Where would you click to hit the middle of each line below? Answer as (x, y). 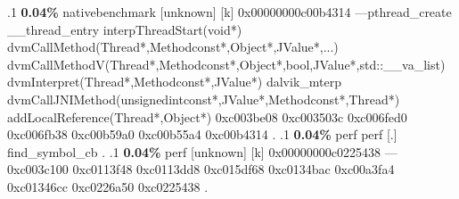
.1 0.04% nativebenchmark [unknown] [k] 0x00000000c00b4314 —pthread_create (229, 12)
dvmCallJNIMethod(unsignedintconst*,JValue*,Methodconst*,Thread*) (204, 99)
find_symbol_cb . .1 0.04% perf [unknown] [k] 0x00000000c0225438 (194, 151)
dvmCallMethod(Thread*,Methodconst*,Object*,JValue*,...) (173, 47)
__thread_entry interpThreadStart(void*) (125, 29)
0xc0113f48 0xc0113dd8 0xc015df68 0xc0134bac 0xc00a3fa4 (234, 169)
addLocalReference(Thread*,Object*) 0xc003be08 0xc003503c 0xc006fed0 (207, 116)
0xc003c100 (38, 169)
